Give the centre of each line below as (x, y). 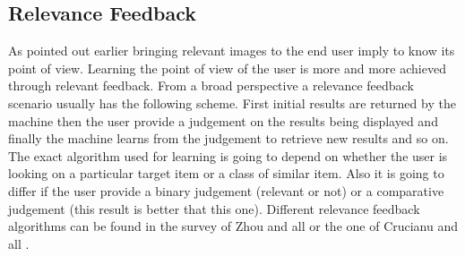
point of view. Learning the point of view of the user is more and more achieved (227, 68)
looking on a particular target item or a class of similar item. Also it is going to (226, 173)
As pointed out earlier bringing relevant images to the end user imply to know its (232, 51)
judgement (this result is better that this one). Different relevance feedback (214, 208)
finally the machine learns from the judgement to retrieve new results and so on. (228, 138)
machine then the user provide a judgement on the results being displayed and (223, 120)
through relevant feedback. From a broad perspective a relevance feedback (211, 85)
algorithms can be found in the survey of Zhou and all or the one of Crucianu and (233, 226)
